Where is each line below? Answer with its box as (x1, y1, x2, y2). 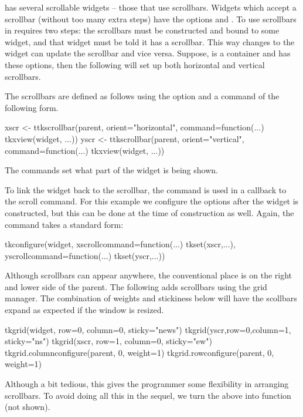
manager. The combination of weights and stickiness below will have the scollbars (5, 292, 297, 304)
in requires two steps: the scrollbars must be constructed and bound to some (5, 24, 280, 36)
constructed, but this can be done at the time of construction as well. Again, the (5, 206, 294, 218)
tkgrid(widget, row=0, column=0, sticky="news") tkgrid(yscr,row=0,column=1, (5, 323, 291, 335)
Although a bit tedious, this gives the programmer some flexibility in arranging (5, 378, 289, 390)
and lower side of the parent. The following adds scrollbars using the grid (5, 280, 267, 292)
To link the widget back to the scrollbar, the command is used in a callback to (5, 183, 287, 196)
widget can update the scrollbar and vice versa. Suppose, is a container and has (5, 47, 291, 59)
